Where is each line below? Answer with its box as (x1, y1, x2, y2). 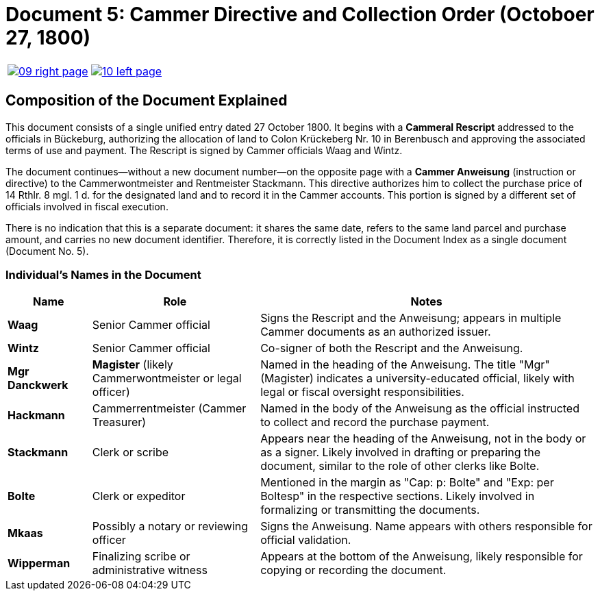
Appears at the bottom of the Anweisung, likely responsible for (260, 549, 583, 564)
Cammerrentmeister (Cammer (92, 401, 247, 416)
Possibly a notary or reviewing (92, 519, 249, 534)
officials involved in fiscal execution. (5, 200, 168, 212)
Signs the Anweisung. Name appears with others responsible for (260, 519, 592, 534)
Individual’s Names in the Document (5, 267, 201, 282)
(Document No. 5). (5, 245, 89, 257)
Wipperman (8, 556, 71, 571)
